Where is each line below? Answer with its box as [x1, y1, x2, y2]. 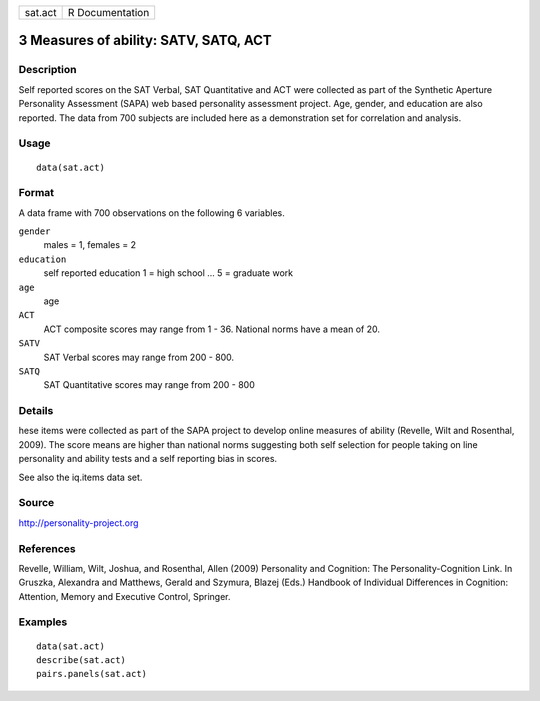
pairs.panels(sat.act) [36, 668, 148, 680]
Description [18, 63, 77, 77]
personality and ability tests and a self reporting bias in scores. [18, 453, 278, 465]
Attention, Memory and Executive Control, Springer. [18, 590, 231, 602]
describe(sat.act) [36, 655, 127, 666]
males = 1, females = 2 [43, 239, 137, 251]
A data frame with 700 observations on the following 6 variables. [18, 206, 285, 219]
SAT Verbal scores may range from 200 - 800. [43, 351, 235, 363]
